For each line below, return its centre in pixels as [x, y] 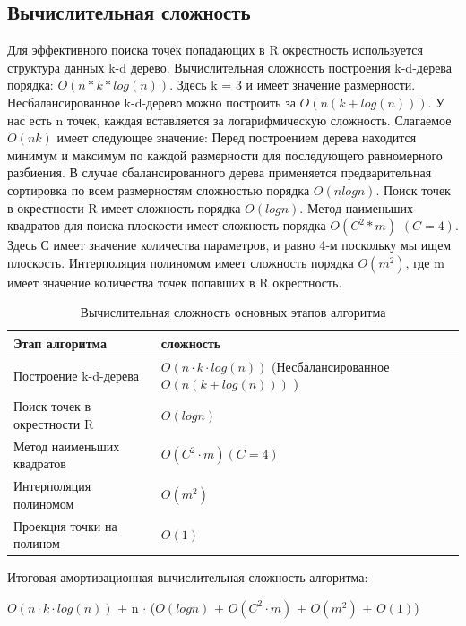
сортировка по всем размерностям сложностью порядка [159, 189]
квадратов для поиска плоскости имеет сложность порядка [167, 225]
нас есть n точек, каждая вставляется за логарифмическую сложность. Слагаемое [229, 120]
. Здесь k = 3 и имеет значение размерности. [293, 85]
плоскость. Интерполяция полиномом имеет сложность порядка [181, 262]
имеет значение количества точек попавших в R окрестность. [175, 282]
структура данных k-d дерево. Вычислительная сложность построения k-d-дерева [229, 67]
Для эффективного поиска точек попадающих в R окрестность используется [215, 50]
